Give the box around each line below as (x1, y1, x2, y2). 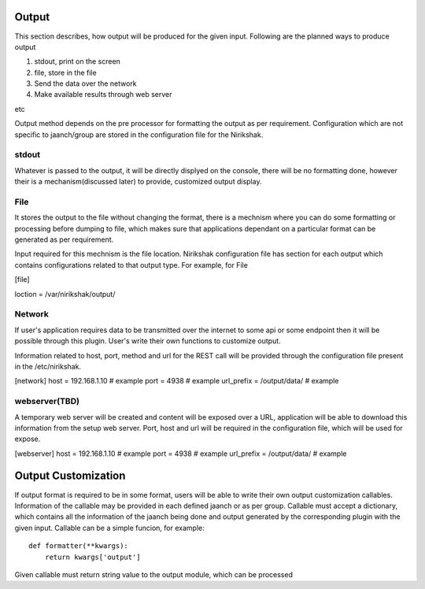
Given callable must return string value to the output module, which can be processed (14, 569, 293, 579)
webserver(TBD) (14, 396, 80, 407)
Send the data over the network (34, 79, 137, 88)
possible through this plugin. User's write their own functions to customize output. (14, 336, 281, 346)
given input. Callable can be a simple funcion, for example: (14, 523, 205, 532)
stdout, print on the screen (34, 57, 121, 66)
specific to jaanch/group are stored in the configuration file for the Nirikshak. (14, 130, 264, 139)
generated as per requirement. (14, 235, 114, 244)
